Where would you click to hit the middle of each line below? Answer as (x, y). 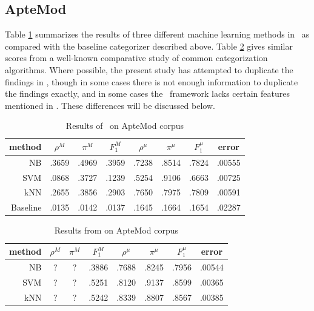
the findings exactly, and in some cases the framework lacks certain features (147, 93)
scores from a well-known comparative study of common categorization (136, 58)
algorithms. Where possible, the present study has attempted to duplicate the (149, 69)
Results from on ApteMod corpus (116, 230)
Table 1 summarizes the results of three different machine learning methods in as (157, 34)
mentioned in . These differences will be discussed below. (110, 105)
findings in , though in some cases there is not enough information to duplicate (152, 81)
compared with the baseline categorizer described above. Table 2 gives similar (149, 46)
